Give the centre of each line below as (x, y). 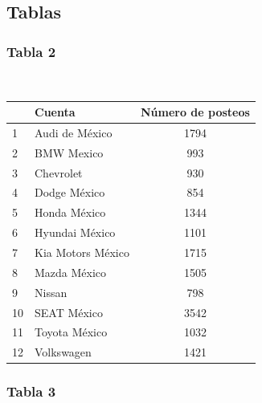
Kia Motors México (82, 252)
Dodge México (70, 192)
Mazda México (71, 272)
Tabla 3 (31, 391)
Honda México (70, 212)
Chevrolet (59, 172)
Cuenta (55, 112)
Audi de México (74, 132)
